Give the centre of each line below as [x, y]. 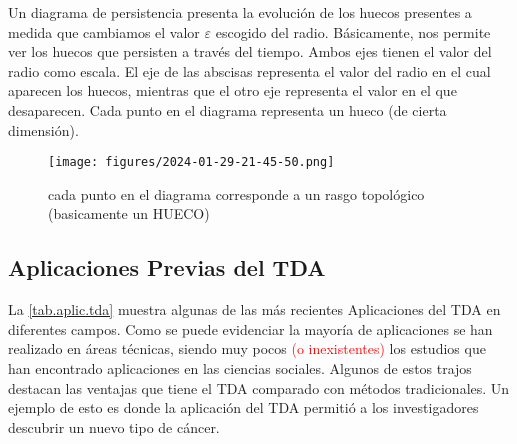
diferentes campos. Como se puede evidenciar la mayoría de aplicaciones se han [250, 328]
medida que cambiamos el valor [104, 31]
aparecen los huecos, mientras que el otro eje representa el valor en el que [232, 90]
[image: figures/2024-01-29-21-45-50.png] [191, 162]
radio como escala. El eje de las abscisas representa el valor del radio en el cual [249, 70]
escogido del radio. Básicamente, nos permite [353, 31]
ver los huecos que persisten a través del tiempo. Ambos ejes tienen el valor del [250, 51]
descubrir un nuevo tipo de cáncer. [114, 426]
